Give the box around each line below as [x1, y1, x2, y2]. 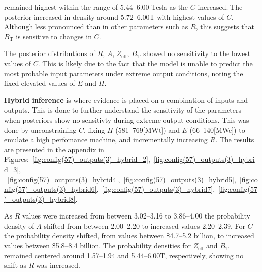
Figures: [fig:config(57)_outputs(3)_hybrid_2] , [4, 154, 150, 165]
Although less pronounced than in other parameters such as [4, 21, 188, 32]
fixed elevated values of [4, 78, 75, 88]
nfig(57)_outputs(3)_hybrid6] [4, 184, 97, 194]
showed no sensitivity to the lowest [143, 48, 251, 59]
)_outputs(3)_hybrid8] [4, 193, 76, 204]
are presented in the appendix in [4, 144, 104, 154]
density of [4, 220, 34, 231]
